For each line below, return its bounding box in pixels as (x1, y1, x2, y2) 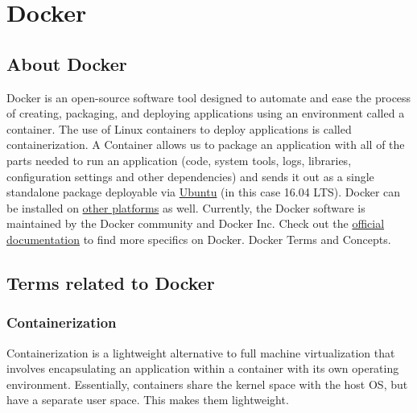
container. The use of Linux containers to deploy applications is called (6, 120, 352, 137)
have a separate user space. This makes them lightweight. (6, 391, 289, 408)
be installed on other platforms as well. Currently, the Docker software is (6, 199, 365, 216)
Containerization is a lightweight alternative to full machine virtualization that (6, 344, 395, 361)
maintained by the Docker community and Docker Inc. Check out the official (6, 215, 385, 232)
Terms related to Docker (6, 270, 215, 295)
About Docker (6, 51, 127, 76)
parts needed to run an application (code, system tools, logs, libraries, (6, 151, 352, 168)
